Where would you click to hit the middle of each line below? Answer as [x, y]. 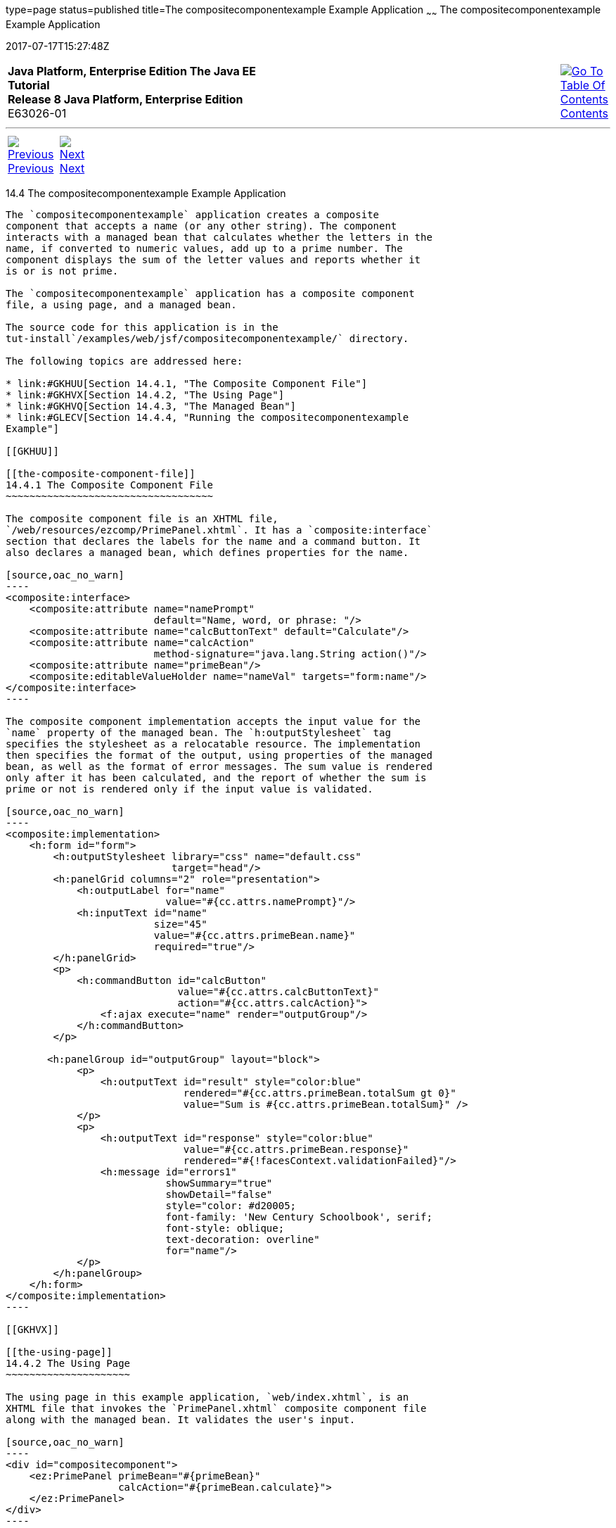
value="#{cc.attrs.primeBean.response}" [296, 1149]
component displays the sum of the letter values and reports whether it [213, 259]
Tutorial [29, 85]
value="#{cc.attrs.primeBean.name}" [255, 935]
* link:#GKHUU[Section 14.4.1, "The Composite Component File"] [187, 383]
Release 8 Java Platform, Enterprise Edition [126, 99]
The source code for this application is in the [142, 327]
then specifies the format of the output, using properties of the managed [219, 755]
